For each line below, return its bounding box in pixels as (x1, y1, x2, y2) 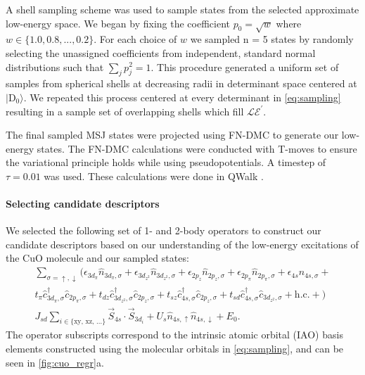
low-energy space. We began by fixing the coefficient (6, 15, 230, 30)
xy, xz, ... (74, 318, 103, 326)
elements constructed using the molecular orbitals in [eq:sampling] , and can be (6, 341, 344, 355)
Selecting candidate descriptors (6, 196, 160, 211)
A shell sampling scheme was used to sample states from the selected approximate (6, 2, 359, 16)
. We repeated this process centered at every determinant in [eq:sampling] (23, 89, 341, 104)
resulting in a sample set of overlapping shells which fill (6, 103, 244, 118)
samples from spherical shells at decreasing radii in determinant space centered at (6, 76, 357, 91)
